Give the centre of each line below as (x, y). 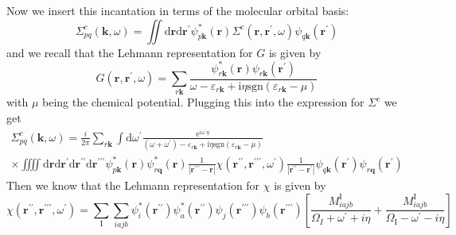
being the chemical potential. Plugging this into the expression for (203, 102)
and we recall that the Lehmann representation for (130, 52)
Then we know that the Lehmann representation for (133, 185)
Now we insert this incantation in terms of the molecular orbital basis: (178, 10)
